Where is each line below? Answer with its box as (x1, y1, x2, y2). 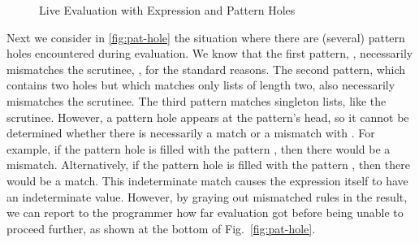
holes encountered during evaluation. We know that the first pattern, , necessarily (6, 45, 413, 62)
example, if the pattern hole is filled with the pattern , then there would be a (6, 140, 391, 157)
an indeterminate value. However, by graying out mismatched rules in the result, (6, 188, 408, 205)
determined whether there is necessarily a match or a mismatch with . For (6, 124, 375, 141)
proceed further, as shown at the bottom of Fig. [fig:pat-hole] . (6, 219, 316, 236)
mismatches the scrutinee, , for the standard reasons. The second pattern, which (6, 60, 406, 77)
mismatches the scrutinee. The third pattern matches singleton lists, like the (6, 92, 387, 109)
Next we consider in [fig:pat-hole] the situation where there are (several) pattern (6, 28, 405, 46)
